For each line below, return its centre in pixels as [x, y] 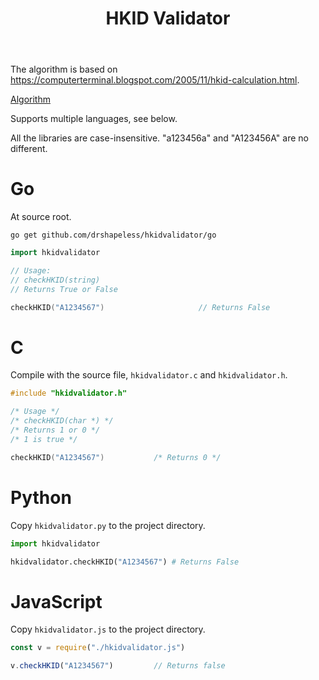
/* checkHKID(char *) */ [62, 421]
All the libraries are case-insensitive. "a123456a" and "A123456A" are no [159, 138]
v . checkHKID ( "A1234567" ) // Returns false [118, 666]
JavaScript [56, 601]
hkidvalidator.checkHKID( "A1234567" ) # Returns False [125, 562]
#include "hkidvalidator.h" [69, 393]
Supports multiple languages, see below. [94, 119]
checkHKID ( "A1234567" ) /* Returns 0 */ [116, 457]
